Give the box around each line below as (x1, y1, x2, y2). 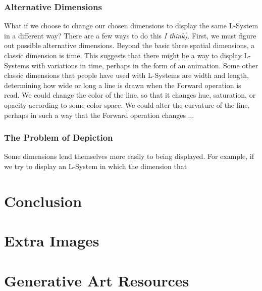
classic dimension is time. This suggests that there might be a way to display (4, 50, 242, 60)
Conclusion (4, 190, 82, 211)
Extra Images (4, 230, 99, 251)
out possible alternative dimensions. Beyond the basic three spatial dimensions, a (4, 40, 255, 51)
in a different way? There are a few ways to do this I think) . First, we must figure (4, 30, 256, 40)
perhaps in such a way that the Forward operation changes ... (4, 109, 194, 120)
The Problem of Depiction (4, 131, 113, 144)
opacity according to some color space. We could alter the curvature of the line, (4, 99, 250, 110)
